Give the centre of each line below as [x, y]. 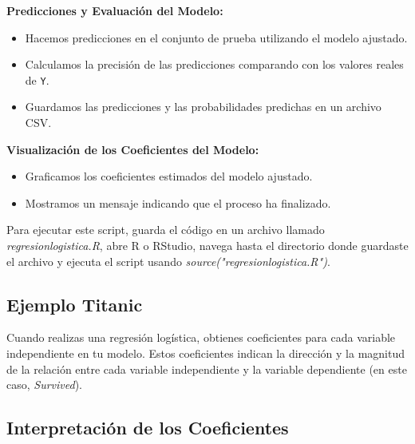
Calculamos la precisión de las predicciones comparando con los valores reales [214, 64]
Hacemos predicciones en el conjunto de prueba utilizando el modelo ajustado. [216, 37]
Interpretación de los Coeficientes [148, 428]
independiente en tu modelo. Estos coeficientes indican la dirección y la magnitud [206, 353]
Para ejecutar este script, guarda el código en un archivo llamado [166, 230]
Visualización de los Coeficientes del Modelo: [133, 149]
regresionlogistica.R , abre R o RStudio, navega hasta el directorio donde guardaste [207, 245]
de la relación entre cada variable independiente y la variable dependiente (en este [207, 369]
